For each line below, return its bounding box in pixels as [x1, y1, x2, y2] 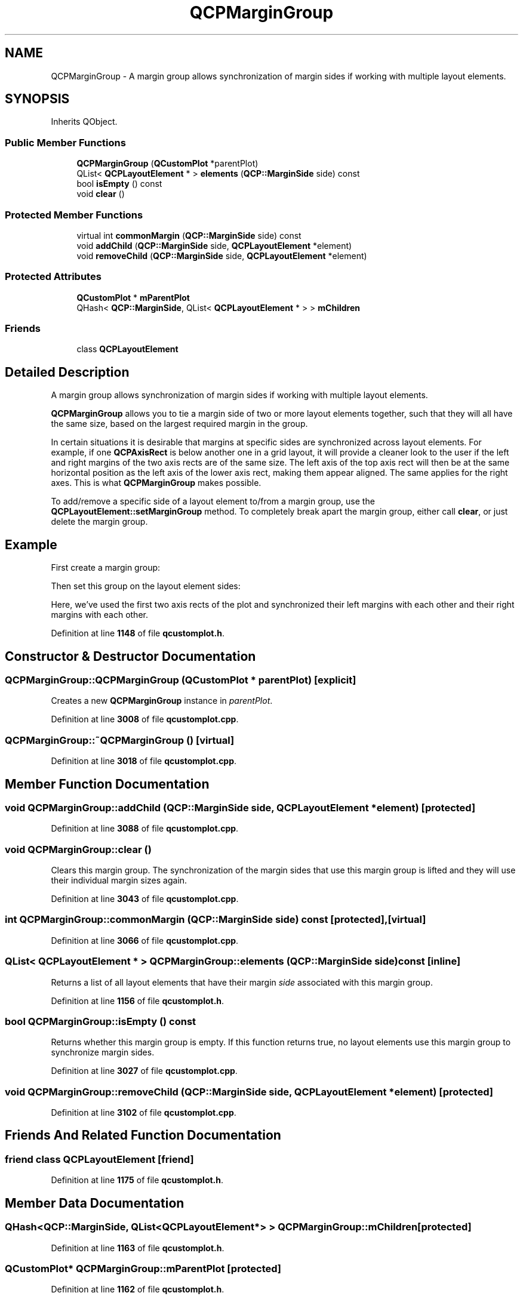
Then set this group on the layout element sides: [51, 581, 241, 592]
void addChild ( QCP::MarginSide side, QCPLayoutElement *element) [76, 240, 352, 251]
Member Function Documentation [5, 776, 210, 792]
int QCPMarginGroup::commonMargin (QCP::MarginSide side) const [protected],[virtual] [5, 913, 426, 926]
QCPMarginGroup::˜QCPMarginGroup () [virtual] [5, 734, 235, 746]
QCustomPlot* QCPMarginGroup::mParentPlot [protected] [5, 1262, 281, 1275]
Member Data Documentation [5, 1195, 184, 1211]
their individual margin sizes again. [51, 875, 187, 886]
